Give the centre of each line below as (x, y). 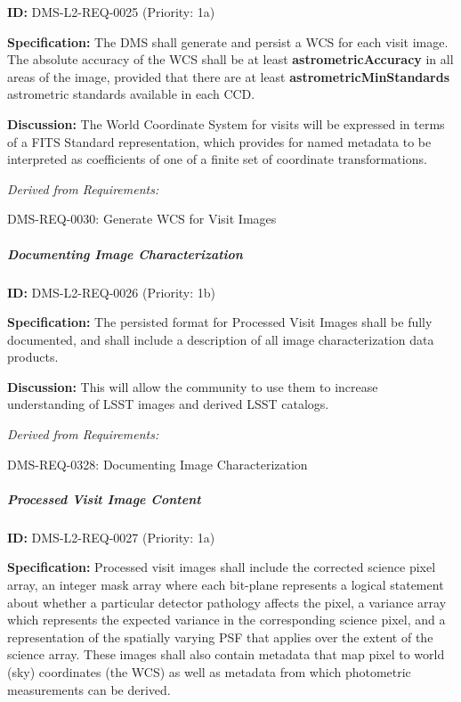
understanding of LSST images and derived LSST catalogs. (168, 404)
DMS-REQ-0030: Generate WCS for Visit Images (142, 219)
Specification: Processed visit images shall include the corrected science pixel (222, 567)
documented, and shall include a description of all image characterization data (221, 339)
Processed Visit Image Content (104, 498)
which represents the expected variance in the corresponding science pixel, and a (226, 620)
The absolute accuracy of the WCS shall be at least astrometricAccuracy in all (230, 59)
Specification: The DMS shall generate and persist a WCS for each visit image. (228, 41)
